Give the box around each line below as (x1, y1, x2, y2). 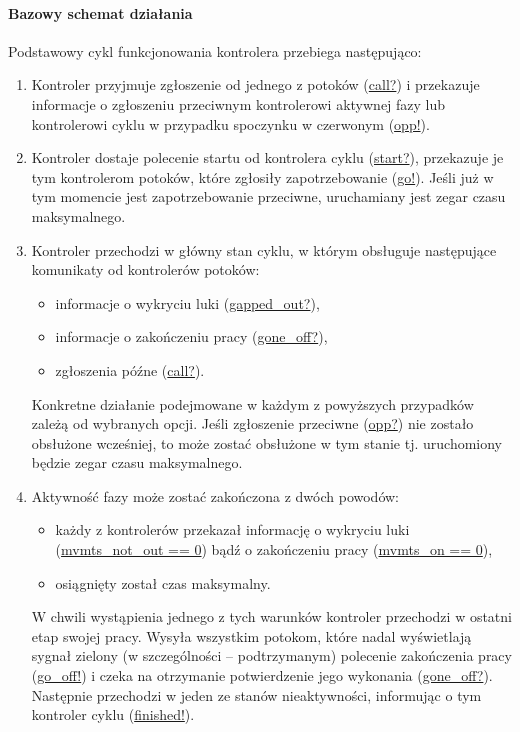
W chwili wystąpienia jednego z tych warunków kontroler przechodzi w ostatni (31, 606, 512, 627)
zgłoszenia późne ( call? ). (55, 359, 205, 380)
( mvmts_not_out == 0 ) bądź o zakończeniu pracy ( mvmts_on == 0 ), (55, 539, 493, 560)
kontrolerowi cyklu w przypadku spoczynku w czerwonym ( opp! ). (31, 113, 430, 134)
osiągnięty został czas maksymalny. (55, 572, 271, 593)
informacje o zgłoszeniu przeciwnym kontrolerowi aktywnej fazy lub (31, 93, 446, 114)
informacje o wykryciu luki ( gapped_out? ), (55, 292, 320, 313)
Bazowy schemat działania (8, 2, 193, 23)
